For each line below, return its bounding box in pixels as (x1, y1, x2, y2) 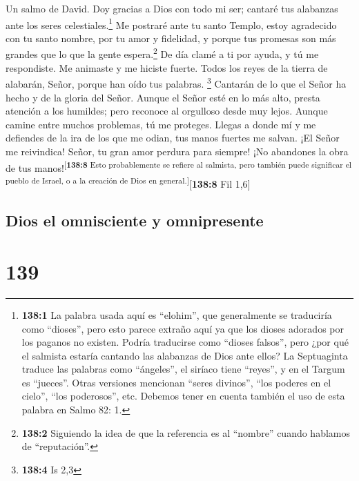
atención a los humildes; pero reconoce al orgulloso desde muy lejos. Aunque (6, 104, 328, 118)
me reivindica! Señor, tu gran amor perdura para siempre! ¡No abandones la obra (6, 144, 349, 158)
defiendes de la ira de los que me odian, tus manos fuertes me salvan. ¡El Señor (6, 130, 340, 145)
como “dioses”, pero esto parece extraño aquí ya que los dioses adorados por (21, 321, 344, 335)
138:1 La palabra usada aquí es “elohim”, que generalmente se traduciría (21, 307, 332, 322)
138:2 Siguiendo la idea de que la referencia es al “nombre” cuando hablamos (21, 425, 351, 440)
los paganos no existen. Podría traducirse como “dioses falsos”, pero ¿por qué (21, 335, 349, 349)
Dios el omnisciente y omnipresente (6, 210, 264, 231)
